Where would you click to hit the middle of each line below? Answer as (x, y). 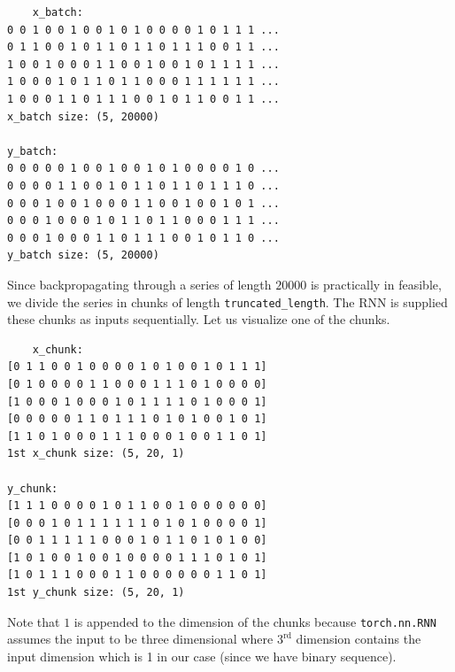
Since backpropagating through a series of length (139, 284)
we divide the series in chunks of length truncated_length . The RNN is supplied (227, 301)
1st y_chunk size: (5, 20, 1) (96, 593)
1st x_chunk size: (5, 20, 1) (96, 454)
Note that (34, 621)
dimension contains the (359, 639)
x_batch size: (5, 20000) (83, 116)
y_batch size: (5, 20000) (83, 255)
